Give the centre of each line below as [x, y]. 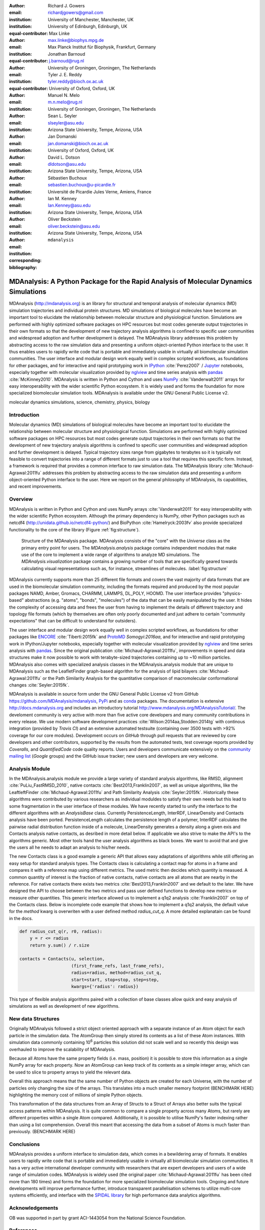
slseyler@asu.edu [66, 123]
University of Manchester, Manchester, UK [91, 19]
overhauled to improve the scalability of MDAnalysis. [62, 1049]
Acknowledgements [34, 1208]
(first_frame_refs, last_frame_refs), [118, 966]
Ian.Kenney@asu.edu [69, 205]
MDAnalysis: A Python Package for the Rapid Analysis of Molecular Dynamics [131, 281]
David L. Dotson [64, 157]
